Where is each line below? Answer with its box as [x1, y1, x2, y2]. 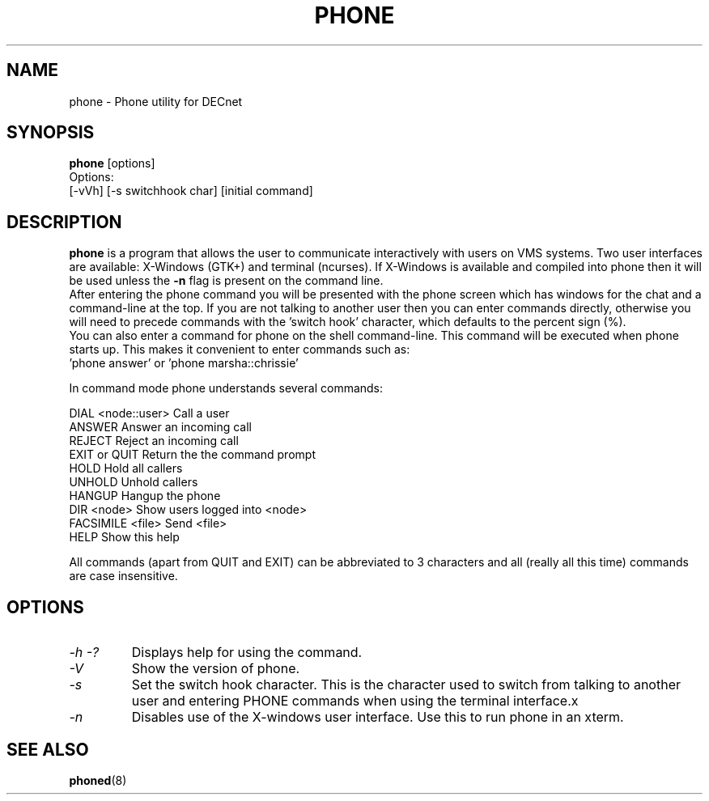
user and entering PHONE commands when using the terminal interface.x [131, 693, 579, 710]
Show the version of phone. [131, 660, 300, 677]
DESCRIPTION [6, 211, 122, 232]
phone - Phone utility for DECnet [69, 94, 243, 108]
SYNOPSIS [6, 122, 95, 143]
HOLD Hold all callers [69, 461, 183, 476]
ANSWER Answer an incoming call [69, 420, 252, 434]
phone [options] [69, 156, 155, 171]
